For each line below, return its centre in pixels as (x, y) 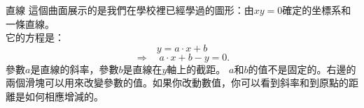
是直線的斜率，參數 (75, 69)
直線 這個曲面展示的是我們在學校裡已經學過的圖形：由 (130, 10)
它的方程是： (35, 37)
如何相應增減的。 (64, 96)
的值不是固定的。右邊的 (302, 69)
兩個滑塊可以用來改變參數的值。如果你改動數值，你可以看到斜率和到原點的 (177, 83)
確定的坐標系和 (317, 10)
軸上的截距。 (196, 69)
